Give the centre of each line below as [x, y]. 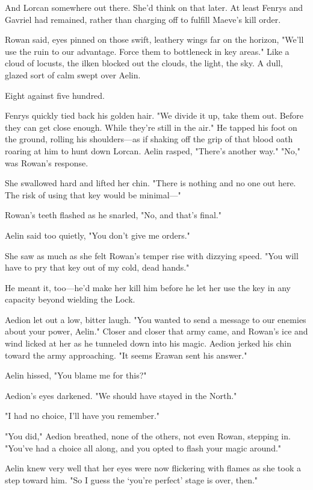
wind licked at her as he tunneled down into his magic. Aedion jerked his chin [148, 343]
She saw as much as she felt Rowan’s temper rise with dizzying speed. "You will [152, 255]
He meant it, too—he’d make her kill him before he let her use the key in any [148, 287]
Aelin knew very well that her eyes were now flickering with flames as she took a [153, 468]
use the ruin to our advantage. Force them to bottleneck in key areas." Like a [147, 51]
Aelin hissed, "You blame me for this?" [76, 375]
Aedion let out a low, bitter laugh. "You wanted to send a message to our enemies [156, 319]
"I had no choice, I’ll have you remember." [82, 416]
